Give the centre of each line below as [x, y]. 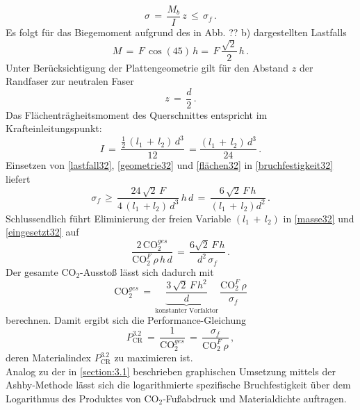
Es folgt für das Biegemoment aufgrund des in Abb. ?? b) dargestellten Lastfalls [176, 32]
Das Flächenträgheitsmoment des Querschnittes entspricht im [137, 114]
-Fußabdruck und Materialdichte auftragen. [255, 399]
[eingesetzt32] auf [42, 232]
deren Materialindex [48, 358]
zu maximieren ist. [154, 358]
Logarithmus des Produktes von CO [82, 399]
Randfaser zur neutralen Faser [70, 81]
